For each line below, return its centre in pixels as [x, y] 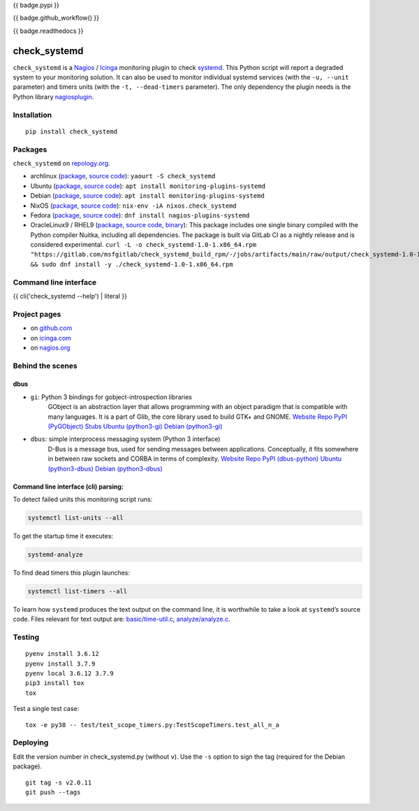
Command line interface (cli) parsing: [68, 487]
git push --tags [53, 792]
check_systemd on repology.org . [62, 163]
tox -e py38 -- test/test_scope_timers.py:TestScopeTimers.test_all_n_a [152, 725]
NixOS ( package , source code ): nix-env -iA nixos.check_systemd [133, 206]
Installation [32, 115]
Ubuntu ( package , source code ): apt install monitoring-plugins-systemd [148, 186]
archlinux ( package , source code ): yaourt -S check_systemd [123, 176]
